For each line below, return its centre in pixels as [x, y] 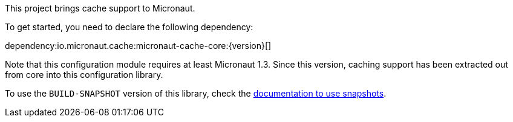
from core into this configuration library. [84, 75]
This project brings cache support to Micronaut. [100, 8]
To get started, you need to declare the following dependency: [129, 27]
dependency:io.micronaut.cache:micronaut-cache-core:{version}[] [138, 46]
